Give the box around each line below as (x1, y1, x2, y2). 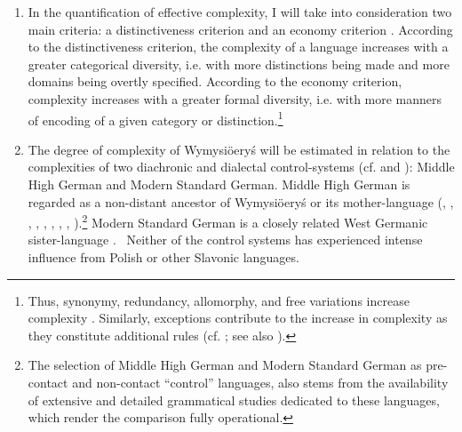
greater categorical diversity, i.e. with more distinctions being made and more (28, 54, 450, 73)
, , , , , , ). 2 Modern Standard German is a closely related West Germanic (28, 211, 428, 231)
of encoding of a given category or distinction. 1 (28, 108, 283, 129)
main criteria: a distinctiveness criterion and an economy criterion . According (28, 20, 453, 38)
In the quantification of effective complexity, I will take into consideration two (28, 3, 452, 20)
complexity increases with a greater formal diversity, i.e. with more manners (28, 89, 442, 108)
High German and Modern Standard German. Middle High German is (28, 175, 410, 193)
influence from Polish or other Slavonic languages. (28, 248, 299, 267)
